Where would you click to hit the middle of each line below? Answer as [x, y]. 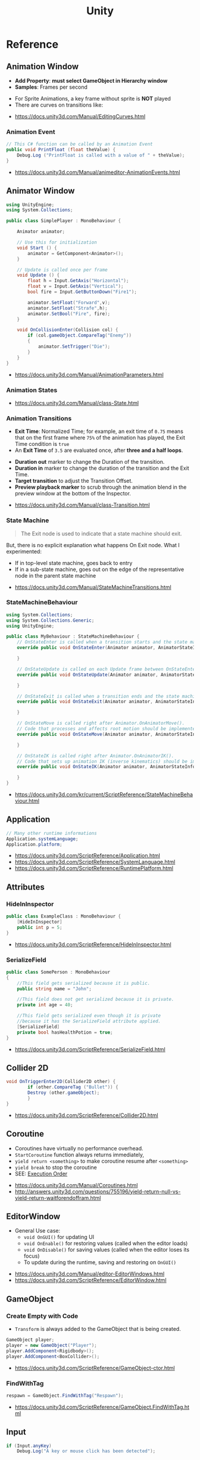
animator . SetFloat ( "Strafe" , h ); [68, 308]
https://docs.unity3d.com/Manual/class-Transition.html [82, 505]
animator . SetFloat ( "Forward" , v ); [69, 302]
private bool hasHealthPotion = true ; [65, 1032]
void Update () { [38, 275]
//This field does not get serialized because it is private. [96, 999]
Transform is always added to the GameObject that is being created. [98, 1329]
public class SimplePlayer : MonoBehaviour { [63, 221]
